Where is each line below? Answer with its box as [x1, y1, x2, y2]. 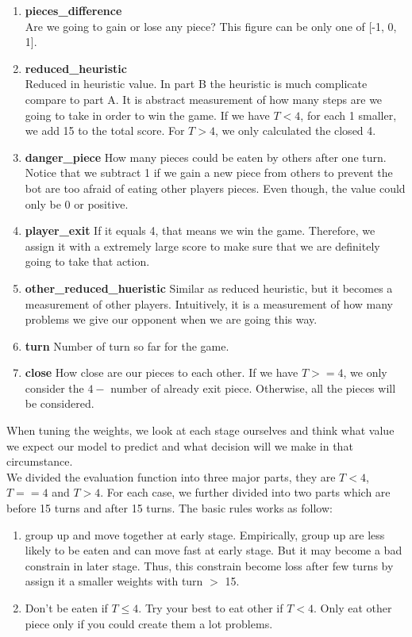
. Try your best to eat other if [138, 600, 283, 616]
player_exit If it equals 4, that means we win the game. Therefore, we [25, 222, 375, 239]
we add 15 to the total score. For [25, 122, 185, 139]
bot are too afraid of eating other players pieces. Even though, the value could [25, 179, 406, 196]
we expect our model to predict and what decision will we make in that [6, 437, 353, 454]
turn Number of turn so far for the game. [25, 337, 229, 354]
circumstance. [6, 453, 73, 470]
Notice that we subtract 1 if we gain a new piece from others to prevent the [25, 164, 393, 181]
